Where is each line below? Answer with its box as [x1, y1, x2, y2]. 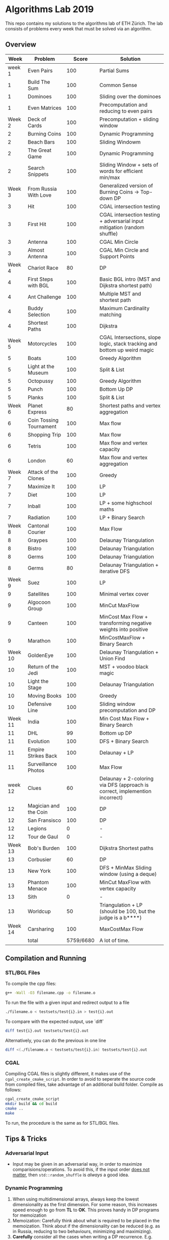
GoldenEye [27, 651, 54, 658]
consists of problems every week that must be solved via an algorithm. [5, 25, 152, 31]
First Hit [27, 220, 46, 228]
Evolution [27, 737, 50, 744]
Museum [27, 369, 49, 376]
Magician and [27, 802, 60, 809]
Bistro [27, 545, 42, 552]
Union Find [99, 655, 125, 662]
